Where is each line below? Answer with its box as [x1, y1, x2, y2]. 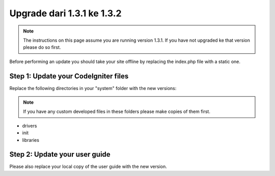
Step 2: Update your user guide [9, 150, 111, 159]
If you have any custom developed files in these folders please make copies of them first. [23, 108, 211, 114]
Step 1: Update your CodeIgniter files [9, 72, 129, 80]
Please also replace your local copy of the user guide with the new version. [9, 163, 168, 170]
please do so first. [23, 44, 61, 50]
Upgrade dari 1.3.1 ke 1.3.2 [9, 8, 122, 19]
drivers [22, 123, 37, 129]
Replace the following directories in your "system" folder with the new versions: [9, 85, 177, 91]
